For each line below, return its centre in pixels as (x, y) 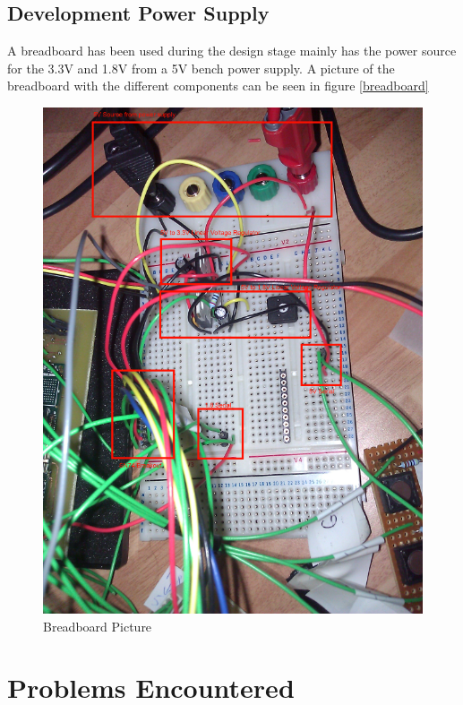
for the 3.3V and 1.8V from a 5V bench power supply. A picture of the (201, 68)
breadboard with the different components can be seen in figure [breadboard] (218, 86)
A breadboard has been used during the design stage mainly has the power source (232, 51)
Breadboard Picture (98, 626)
